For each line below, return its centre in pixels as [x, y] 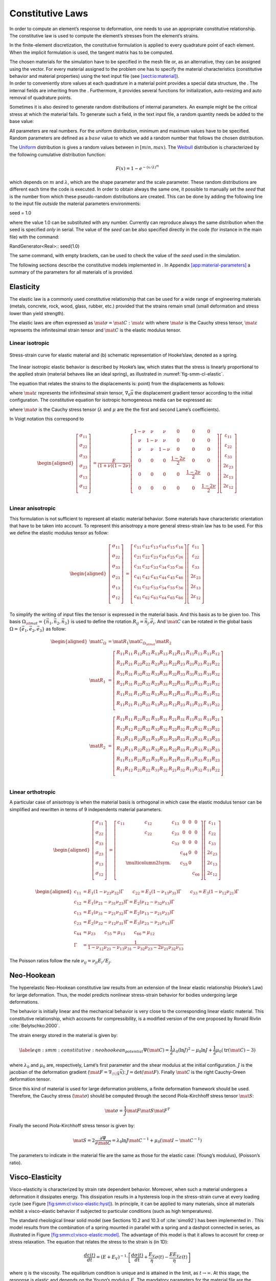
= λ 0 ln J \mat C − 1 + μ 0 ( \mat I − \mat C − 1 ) [157, 1141]
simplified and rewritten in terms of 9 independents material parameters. [86, 809]
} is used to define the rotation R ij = [105, 622]
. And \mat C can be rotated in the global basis [203, 622]
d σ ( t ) [137, 1255]
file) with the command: [34, 237]
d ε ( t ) [90, 1255]
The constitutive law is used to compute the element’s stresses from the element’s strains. [104, 35]
